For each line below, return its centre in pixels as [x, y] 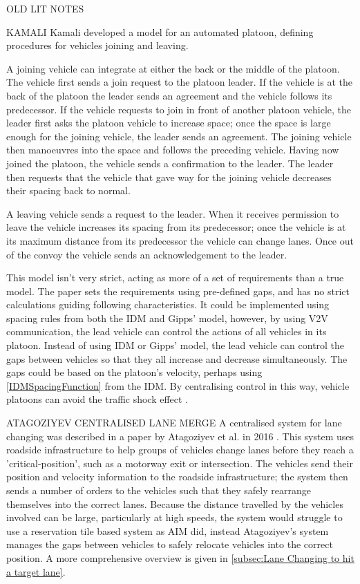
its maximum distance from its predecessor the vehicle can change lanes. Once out [180, 240]
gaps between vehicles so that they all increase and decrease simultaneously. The [177, 358]
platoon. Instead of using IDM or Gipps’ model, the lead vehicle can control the [176, 345]
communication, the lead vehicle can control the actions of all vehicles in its [167, 331]
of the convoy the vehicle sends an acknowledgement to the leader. [147, 254]
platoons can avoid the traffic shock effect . [97, 399]
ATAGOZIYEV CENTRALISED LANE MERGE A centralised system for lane [174, 423]
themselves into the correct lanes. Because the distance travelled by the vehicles [175, 503]
